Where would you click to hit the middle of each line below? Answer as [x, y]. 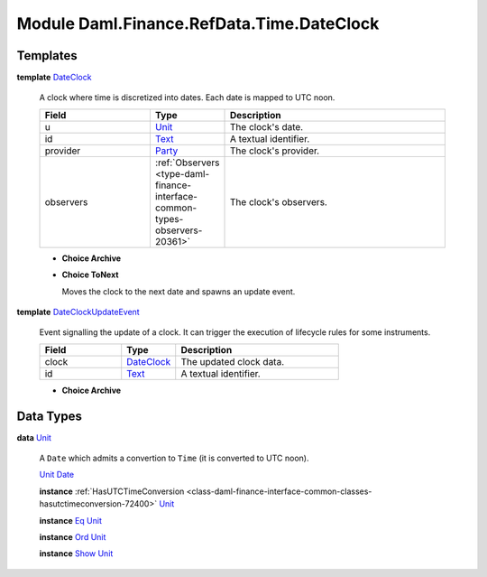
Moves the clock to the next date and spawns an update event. [179, 291]
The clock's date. [267, 126]
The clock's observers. [279, 201]
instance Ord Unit [73, 537]
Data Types [50, 416]
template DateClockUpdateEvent [78, 312]
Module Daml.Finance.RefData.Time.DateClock [198, 23]
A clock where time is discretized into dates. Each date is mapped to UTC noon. [187, 98]
